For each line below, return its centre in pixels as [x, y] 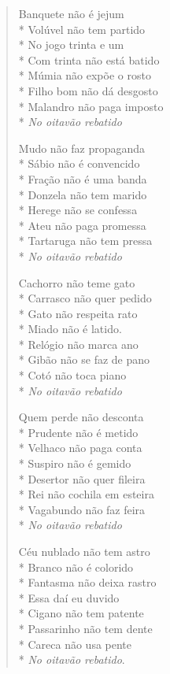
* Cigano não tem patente [81, 613]
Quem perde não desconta [81, 417]
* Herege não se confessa [78, 210]
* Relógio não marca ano [78, 344]
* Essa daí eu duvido [69, 597]
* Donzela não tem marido [83, 194]
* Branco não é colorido [76, 567]
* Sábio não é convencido [79, 163]
